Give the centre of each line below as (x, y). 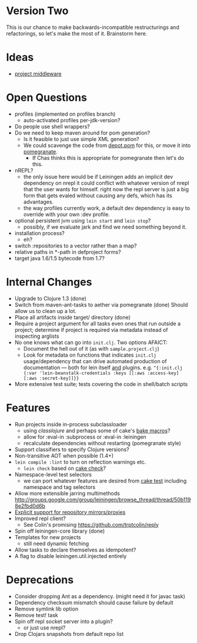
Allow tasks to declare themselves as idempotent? (75, 550)
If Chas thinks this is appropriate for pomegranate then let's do (108, 158)
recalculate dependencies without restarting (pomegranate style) (102, 443)
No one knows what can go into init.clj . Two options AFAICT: (91, 342)
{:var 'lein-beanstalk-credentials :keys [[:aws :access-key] (101, 373)
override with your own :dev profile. (66, 214)
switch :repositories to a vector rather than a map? (76, 246)
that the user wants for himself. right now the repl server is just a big (106, 189)
